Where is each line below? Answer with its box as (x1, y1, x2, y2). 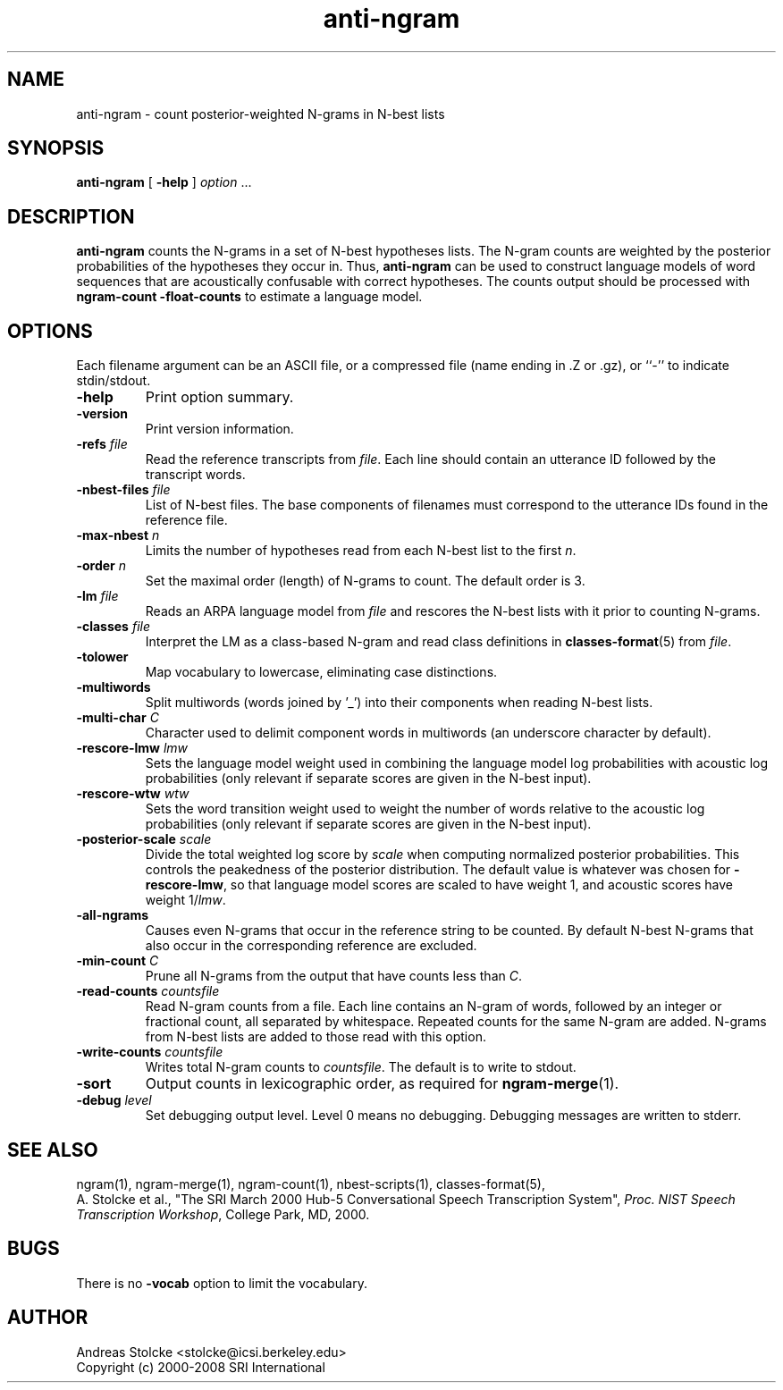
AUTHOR (7, 1306, 88, 1329)
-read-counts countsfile (76, 983, 220, 999)
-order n (76, 558, 126, 574)
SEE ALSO (7, 1138, 98, 1161)
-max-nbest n (76, 527, 160, 543)
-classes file (76, 619, 150, 635)
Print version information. (145, 421, 294, 437)
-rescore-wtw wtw (76, 786, 189, 802)
